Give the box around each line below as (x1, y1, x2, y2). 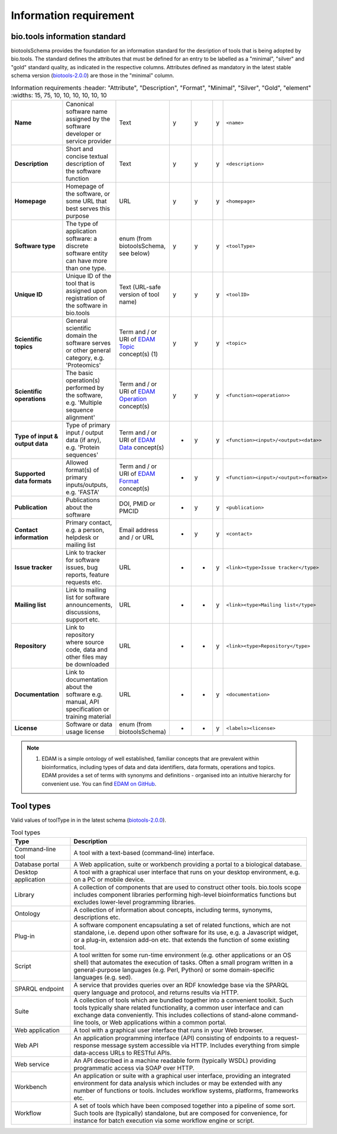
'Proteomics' (66, 361, 101, 369)
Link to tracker (66, 549, 106, 556)
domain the (66, 332, 98, 339)
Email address (119, 526, 158, 534)
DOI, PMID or (119, 499, 156, 508)
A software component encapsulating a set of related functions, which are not (73, 921, 291, 930)
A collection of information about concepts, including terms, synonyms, (73, 906, 273, 914)
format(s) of (66, 466, 99, 474)
